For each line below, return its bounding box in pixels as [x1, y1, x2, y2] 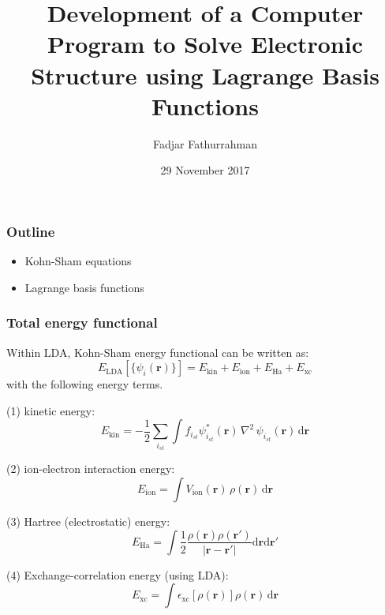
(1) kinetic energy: [6, 402, 95, 418]
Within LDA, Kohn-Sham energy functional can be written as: [6, 343, 309, 360]
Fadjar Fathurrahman [152, 135, 257, 152]
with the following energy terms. [6, 376, 163, 392]
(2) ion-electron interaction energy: [6, 460, 175, 477]
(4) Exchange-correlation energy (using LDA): [6, 566, 229, 583]
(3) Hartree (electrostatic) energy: [6, 512, 170, 529]
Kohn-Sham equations [24, 253, 132, 269]
